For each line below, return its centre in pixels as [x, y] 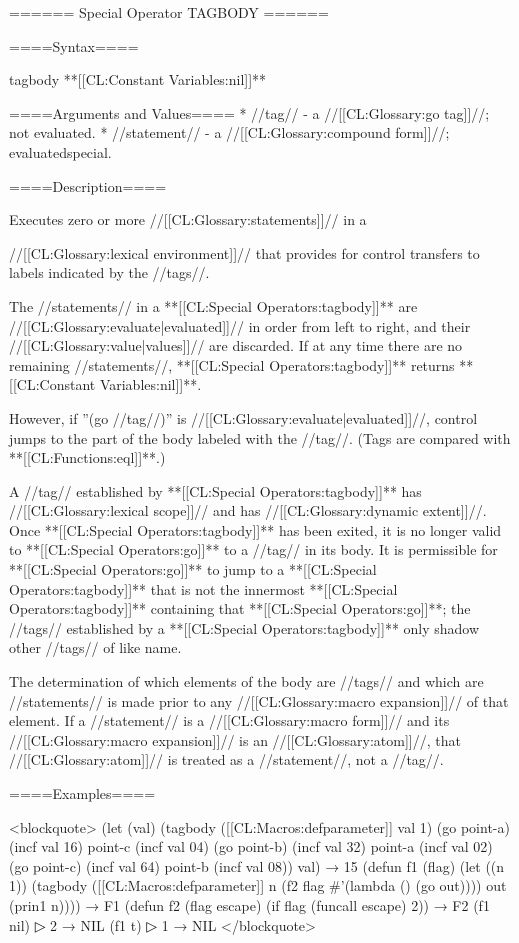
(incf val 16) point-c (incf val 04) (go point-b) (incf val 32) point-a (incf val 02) [251, 846]
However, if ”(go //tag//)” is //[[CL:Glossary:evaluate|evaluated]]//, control [243, 417]
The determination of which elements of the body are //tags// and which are [246, 681]
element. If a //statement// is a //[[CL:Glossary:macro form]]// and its [229, 720]
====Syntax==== [74, 45]
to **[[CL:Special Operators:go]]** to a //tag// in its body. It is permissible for [253, 549]
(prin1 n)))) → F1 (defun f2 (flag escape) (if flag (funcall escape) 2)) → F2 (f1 [249, 904]
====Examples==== [82, 793]
